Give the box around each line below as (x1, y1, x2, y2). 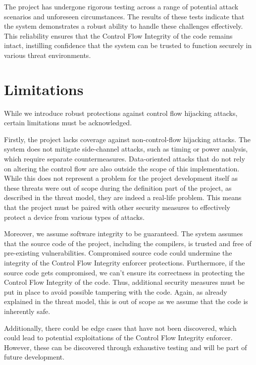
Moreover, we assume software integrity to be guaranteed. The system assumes (4, 228, 243, 239)
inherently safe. (4, 306, 51, 316)
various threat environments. (4, 50, 91, 60)
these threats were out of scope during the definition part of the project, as (4, 182, 232, 193)
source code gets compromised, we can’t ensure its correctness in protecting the (4, 267, 245, 277)
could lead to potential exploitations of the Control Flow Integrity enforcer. (4, 332, 233, 343)
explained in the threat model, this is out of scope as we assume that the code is (4, 296, 248, 307)
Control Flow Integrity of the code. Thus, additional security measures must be (4, 277, 245, 287)
